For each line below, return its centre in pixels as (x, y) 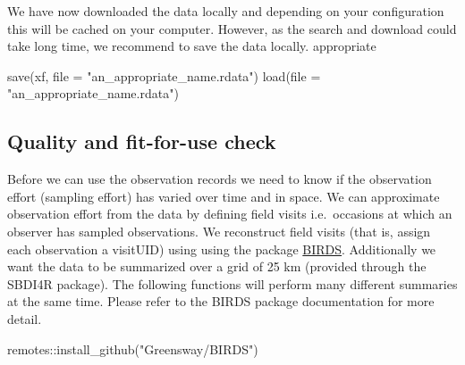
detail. (25, 318)
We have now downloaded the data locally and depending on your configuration (226, 11)
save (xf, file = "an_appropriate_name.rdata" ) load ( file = (164, 75)
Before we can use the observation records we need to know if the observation (220, 179)
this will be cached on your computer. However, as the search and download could (232, 28)
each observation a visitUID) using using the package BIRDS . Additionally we (222, 249)
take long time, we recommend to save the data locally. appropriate (192, 46)
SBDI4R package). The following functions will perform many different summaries (232, 283)
